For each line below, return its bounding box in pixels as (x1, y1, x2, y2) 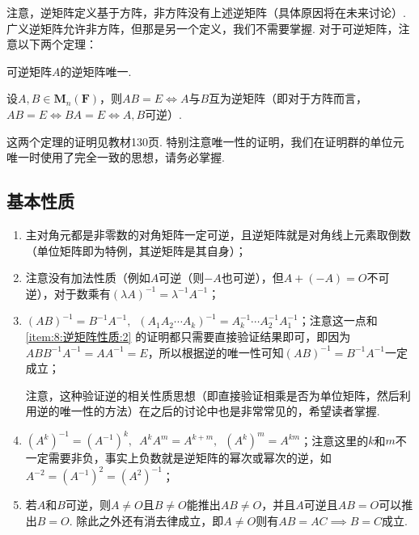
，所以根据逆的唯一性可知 (147, 343, 284, 360)
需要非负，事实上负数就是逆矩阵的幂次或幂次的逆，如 (48, 449, 332, 466)
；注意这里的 (300, 432, 369, 449)
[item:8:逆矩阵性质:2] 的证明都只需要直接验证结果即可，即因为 (25, 327, 351, 344)
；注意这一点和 (298, 312, 378, 329)
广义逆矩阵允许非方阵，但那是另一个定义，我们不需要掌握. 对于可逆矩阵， (6, 19, 399, 36)
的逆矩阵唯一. (60, 62, 132, 79)
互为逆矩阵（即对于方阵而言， (209, 90, 368, 107)
